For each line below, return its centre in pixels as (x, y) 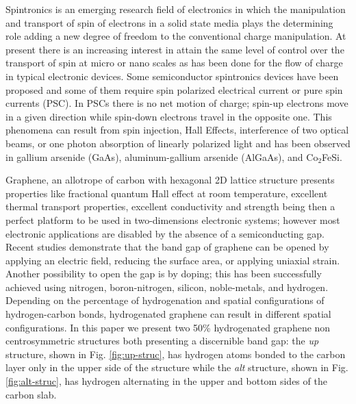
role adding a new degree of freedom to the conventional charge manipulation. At (176, 36)
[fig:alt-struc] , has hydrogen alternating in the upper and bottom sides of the (166, 381)
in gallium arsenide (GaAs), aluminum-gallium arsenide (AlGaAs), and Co (162, 156)
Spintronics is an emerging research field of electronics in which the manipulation (176, 9)
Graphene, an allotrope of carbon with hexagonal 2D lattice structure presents (170, 180)
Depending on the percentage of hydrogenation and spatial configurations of (165, 300)
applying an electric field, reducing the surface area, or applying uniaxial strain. (173, 260)
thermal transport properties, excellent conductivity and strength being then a (170, 206)
